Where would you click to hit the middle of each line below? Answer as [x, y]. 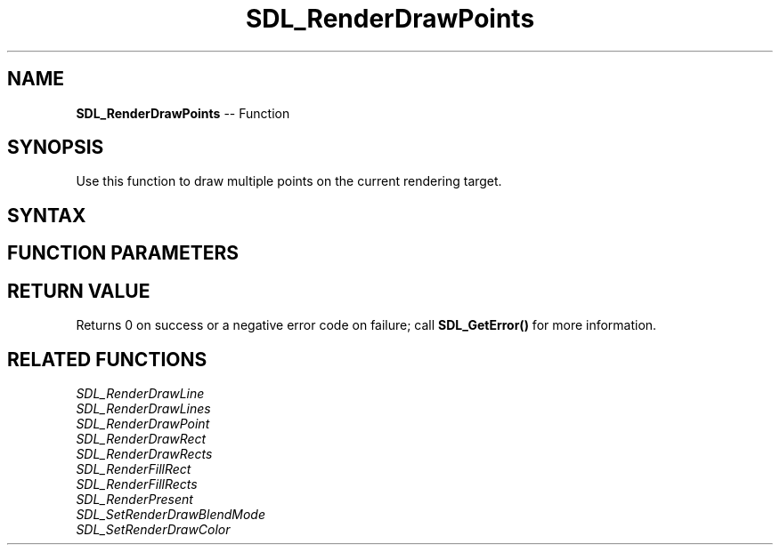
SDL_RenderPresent [134, 499]
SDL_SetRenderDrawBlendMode [171, 514]
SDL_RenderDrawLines [143, 408]
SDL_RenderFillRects [137, 484]
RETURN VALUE [79, 291]
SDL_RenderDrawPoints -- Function [183, 113]
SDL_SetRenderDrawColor [153, 529]
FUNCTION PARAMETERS [123, 253]
